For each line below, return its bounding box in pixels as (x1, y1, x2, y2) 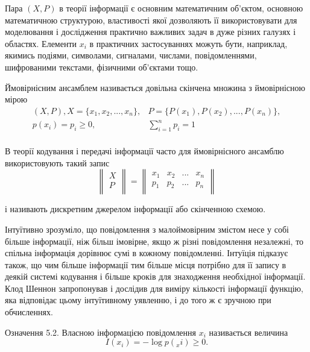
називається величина (209, 325, 288, 338)
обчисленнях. (5, 306, 53, 318)
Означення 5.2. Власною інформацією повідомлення (5, 325, 197, 338)
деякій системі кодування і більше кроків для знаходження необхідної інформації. (5, 270, 306, 283)
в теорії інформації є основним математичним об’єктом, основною (59, 2, 303, 14)
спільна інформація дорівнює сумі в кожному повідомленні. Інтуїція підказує (5, 247, 288, 259)
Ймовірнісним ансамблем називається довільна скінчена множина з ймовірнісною (5, 81, 305, 93)
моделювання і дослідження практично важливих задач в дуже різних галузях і (5, 25, 296, 38)
